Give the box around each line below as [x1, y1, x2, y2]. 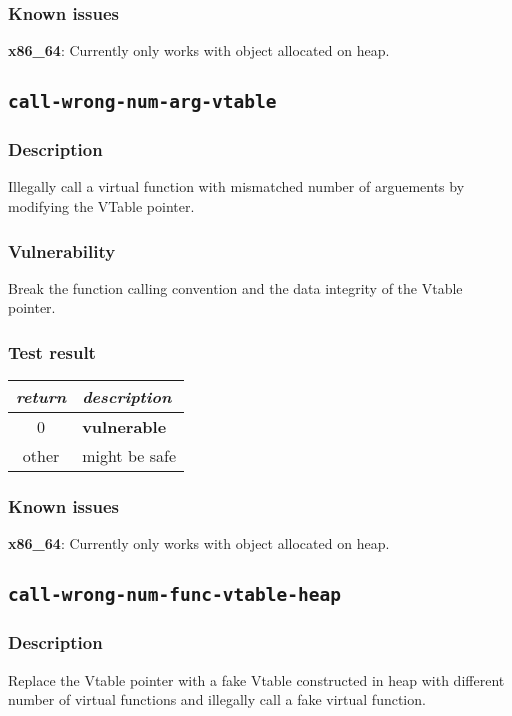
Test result [8, 339, 96, 364]
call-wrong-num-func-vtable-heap [8, 584, 342, 606]
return [16, 385, 67, 409]
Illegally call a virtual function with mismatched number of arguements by [8, 176, 465, 197]
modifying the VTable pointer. [8, 195, 195, 216]
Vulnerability [8, 238, 116, 263]
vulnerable [82, 415, 167, 439]
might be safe [82, 444, 176, 468]
